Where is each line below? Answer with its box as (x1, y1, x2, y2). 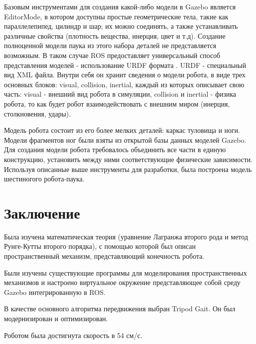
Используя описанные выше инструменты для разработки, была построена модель (4, 164, 252, 174)
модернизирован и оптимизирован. (4, 313, 108, 323)
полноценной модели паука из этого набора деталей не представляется (4, 40, 216, 51)
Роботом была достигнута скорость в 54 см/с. (4, 330, 142, 340)
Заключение (4, 202, 80, 223)
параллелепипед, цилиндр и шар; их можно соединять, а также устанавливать (4, 21, 238, 31)
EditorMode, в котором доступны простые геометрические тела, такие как (4, 11, 229, 21)
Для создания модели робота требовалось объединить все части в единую (4, 144, 226, 155)
